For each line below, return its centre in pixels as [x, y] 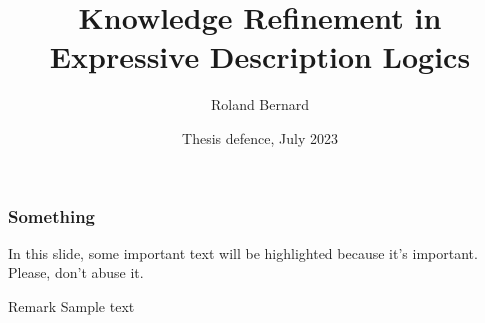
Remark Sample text [71, 305]
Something [51, 215]
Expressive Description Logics [260, 56]
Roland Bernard [260, 104]
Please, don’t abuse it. [76, 272]
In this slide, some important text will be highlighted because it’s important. [243, 252]
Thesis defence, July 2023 [260, 137]
